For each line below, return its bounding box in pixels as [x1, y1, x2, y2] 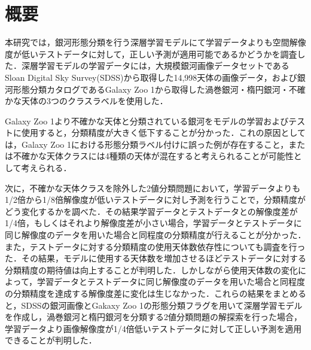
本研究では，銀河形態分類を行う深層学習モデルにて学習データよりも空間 [5, 36, 289, 48]
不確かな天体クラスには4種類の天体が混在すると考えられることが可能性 [13, 150, 294, 162]
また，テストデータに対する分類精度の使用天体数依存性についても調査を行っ [5, 240, 306, 252]
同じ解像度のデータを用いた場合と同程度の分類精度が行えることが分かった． [5, 229, 306, 241]
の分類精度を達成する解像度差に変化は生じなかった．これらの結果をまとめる [5, 287, 306, 299]
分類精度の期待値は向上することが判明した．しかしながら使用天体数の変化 [5, 263, 298, 276]
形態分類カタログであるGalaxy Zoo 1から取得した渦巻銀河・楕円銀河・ [13, 83, 289, 95]
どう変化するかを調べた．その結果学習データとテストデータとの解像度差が [5, 205, 298, 217]
